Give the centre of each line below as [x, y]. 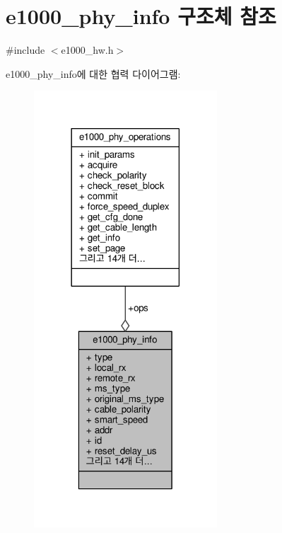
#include [25, 50]
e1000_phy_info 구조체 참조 [141, 16]
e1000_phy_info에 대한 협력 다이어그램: [93, 73]
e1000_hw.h [87, 50]
